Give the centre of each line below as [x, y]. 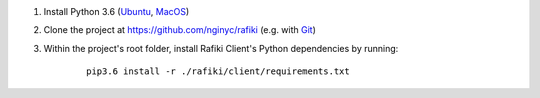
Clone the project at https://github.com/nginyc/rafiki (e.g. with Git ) [180, 30]
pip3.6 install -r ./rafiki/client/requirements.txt [218, 71]
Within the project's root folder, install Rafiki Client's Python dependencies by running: [221, 48]
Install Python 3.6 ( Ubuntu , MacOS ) [116, 11]
